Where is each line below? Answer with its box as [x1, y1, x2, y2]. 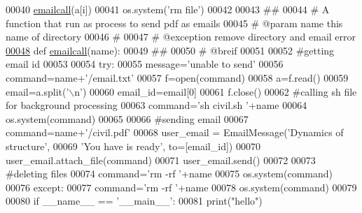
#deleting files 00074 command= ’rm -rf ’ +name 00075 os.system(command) [6, 166, 333, 181]
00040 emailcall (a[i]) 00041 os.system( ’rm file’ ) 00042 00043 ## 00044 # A [6, 2, 330, 16]
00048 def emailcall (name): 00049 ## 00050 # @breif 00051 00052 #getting [6, 43, 335, 57]
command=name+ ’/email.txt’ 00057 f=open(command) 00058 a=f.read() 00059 [6, 70, 349, 85]
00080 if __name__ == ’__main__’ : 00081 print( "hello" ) [6, 193, 263, 208]
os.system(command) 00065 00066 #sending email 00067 [6, 111, 249, 126]
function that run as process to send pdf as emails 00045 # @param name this [6, 15, 343, 30]
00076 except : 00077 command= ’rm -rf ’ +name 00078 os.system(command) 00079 [6, 179, 357, 194]
